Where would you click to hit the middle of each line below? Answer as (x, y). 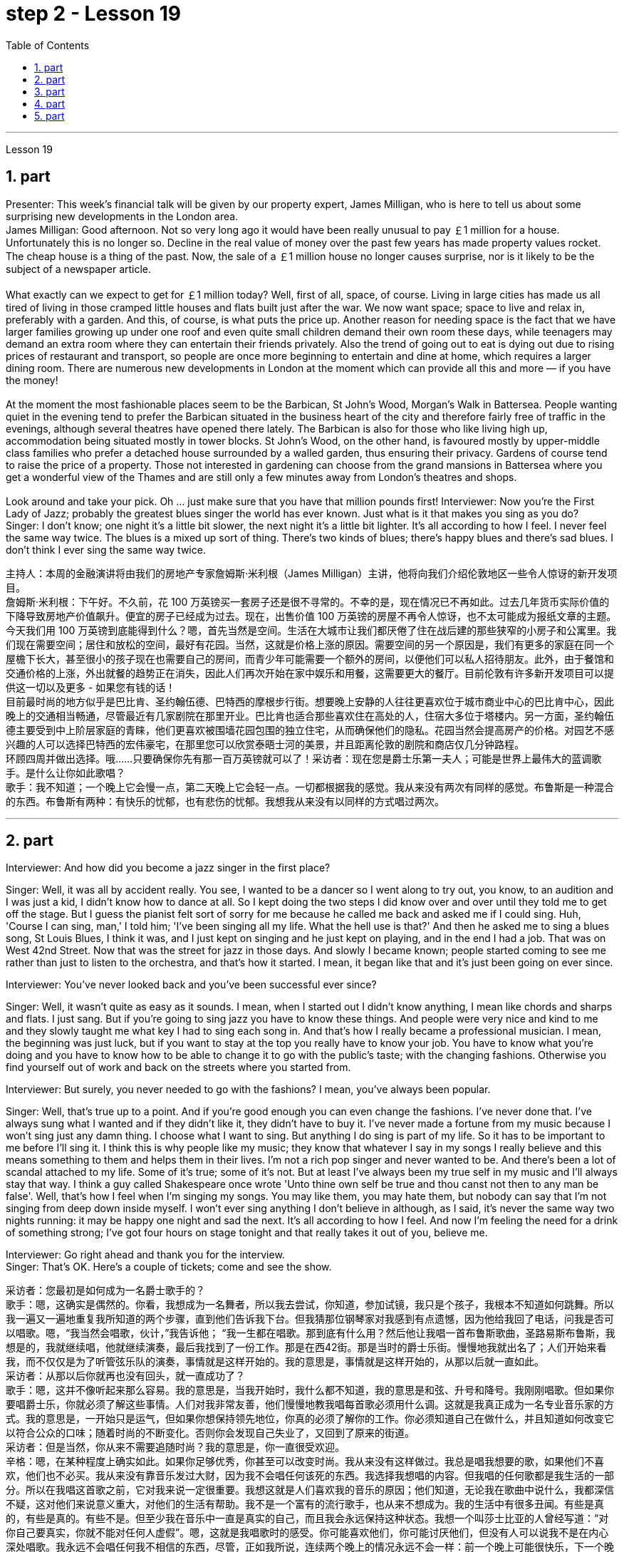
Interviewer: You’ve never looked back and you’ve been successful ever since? (191, 985)
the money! (32, 380)
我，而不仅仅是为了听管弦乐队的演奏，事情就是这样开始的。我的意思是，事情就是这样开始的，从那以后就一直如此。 (275, 1362)
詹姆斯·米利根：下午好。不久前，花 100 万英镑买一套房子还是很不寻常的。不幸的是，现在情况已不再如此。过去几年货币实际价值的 (308, 601)
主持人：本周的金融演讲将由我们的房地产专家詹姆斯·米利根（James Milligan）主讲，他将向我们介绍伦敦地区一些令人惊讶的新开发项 (312, 573)
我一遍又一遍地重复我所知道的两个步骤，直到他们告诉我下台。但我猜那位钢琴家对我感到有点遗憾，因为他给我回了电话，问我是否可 (310, 1319)
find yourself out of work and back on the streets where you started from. (178, 1067)
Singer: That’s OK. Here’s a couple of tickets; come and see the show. (169, 1267)
